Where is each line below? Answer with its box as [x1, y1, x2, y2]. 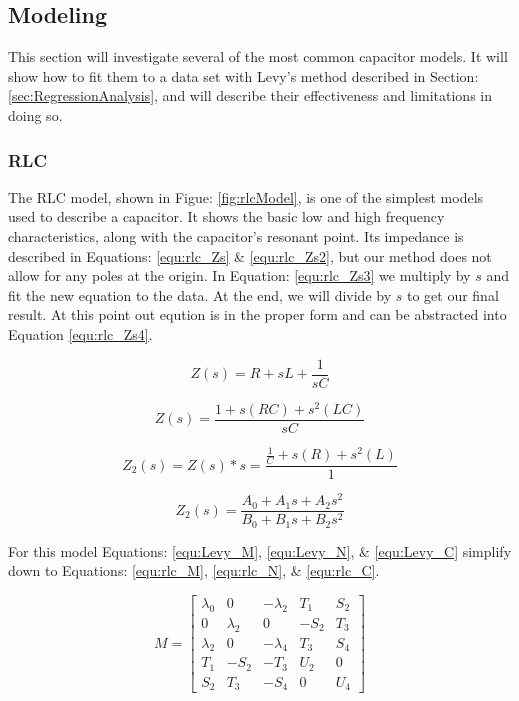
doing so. [8, 104, 63, 125]
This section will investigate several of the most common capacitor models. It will [8, 46, 508, 67]
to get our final [406, 284, 499, 305]
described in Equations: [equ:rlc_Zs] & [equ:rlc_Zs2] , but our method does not [8, 245, 492, 266]
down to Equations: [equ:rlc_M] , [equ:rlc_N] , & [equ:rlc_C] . [8, 560, 380, 581]
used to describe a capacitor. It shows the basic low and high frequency [8, 206, 445, 227]
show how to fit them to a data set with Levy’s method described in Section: [8, 65, 479, 86]
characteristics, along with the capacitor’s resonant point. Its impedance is [8, 225, 464, 246]
